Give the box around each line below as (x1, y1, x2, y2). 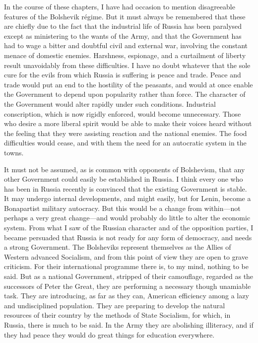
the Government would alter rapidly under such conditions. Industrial (4, 98, 216, 109)
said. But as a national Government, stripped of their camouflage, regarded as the (4, 271, 254, 281)
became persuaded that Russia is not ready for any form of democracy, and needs (4, 232, 252, 242)
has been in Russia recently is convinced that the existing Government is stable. (4, 183, 247, 194)
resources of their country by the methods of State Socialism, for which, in (4, 310, 231, 320)
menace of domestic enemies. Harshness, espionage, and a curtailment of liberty (4, 50, 246, 60)
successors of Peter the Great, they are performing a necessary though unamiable (4, 280, 251, 291)
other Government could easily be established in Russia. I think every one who (4, 174, 243, 184)
